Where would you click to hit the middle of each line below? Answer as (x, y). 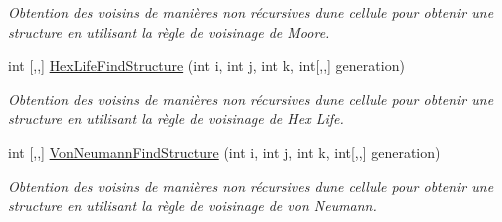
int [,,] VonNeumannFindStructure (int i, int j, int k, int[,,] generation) (224, 151)
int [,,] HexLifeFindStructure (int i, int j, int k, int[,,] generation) (206, 65)
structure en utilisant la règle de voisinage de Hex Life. (176, 118)
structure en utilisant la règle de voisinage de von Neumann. (192, 205)
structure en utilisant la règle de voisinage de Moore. (169, 31)
